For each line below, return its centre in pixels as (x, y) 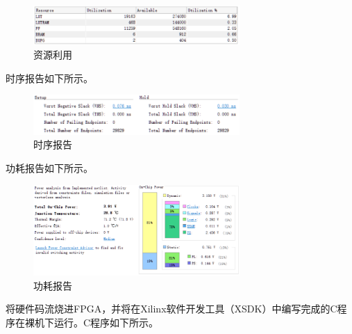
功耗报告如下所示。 (49, 167)
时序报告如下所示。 (49, 78)
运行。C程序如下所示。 (106, 322)
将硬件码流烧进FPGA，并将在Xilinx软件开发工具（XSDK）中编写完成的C (171, 309)
